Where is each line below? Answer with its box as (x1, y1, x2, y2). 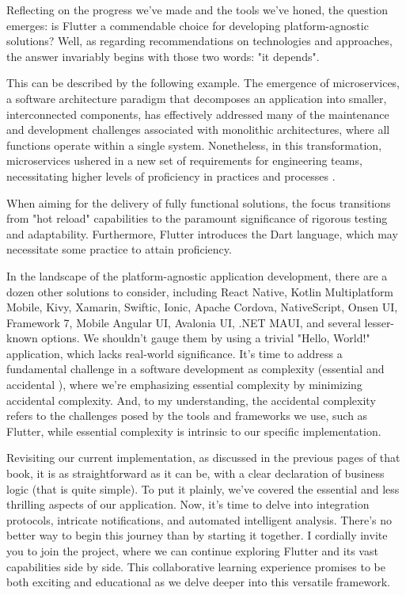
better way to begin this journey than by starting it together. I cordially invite (6, 527, 388, 544)
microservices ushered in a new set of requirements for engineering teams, (6, 152, 362, 169)
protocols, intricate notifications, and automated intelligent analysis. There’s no (6, 511, 393, 528)
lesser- (364, 314, 395, 330)
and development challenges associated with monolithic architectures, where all (6, 121, 390, 138)
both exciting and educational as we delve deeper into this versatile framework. (6, 574, 390, 590)
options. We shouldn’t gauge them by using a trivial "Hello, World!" (41, 330, 370, 346)
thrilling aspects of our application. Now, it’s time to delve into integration (6, 496, 370, 513)
